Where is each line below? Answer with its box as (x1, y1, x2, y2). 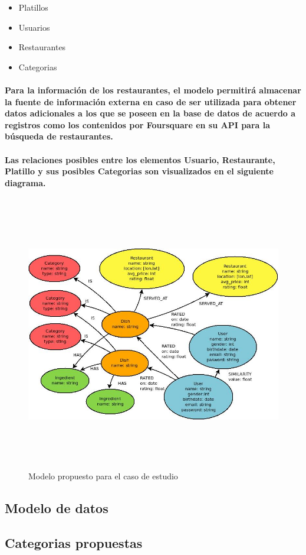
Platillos (18, 1, 48, 13)
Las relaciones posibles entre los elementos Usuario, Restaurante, (5, 153, 275, 165)
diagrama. (5, 176, 46, 189)
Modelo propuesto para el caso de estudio (28, 470, 178, 482)
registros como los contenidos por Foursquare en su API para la (5, 118, 271, 131)
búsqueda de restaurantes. (5, 130, 113, 142)
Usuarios (18, 21, 50, 33)
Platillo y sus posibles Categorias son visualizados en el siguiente (5, 165, 274, 177)
